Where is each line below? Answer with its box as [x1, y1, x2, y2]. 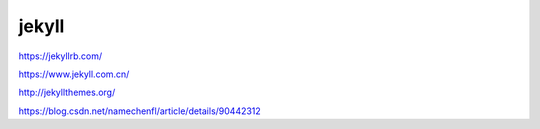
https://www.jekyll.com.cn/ [18, 68, 130, 80]
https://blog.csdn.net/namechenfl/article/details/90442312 [18, 105, 262, 117]
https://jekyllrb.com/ [18, 50, 103, 62]
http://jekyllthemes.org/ [18, 86, 116, 99]
